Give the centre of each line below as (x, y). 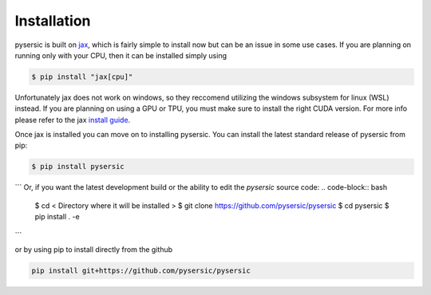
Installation (53, 21)
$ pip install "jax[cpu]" (82, 77)
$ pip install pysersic (78, 167)
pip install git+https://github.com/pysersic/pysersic (141, 270)
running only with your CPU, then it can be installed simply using (121, 55)
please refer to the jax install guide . (73, 120)
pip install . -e (57, 217)
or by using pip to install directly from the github (94, 250)
